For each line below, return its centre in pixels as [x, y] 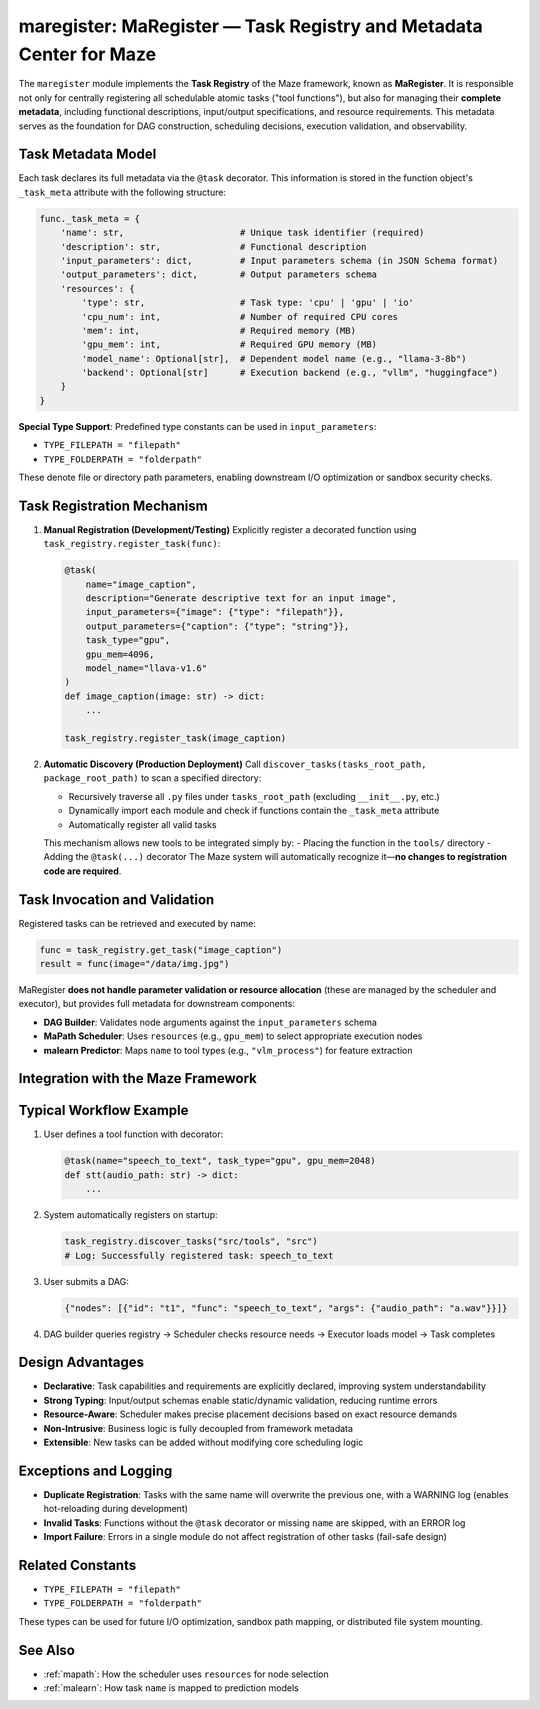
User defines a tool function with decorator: [133, 1134]
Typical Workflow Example [103, 1110]
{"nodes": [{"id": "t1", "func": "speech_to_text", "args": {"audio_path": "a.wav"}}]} [286, 1308]
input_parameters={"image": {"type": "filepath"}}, [215, 612]
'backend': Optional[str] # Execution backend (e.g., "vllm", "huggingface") [290, 373]
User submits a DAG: [86, 1281]
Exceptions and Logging [95, 1470]
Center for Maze [87, 54]
